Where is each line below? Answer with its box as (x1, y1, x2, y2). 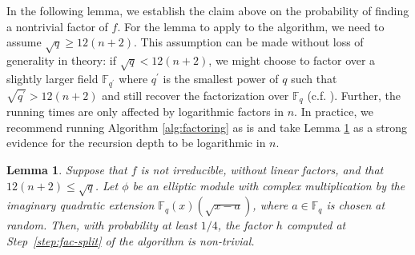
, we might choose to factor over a (208, 51, 376, 68)
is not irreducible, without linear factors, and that (140, 161, 384, 177)
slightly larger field (6, 70, 99, 86)
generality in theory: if (6, 51, 116, 68)
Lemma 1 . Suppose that (6, 161, 127, 177)
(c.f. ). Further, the (307, 86, 401, 103)
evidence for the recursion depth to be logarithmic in (6, 134, 266, 151)
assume (6, 34, 42, 50)
